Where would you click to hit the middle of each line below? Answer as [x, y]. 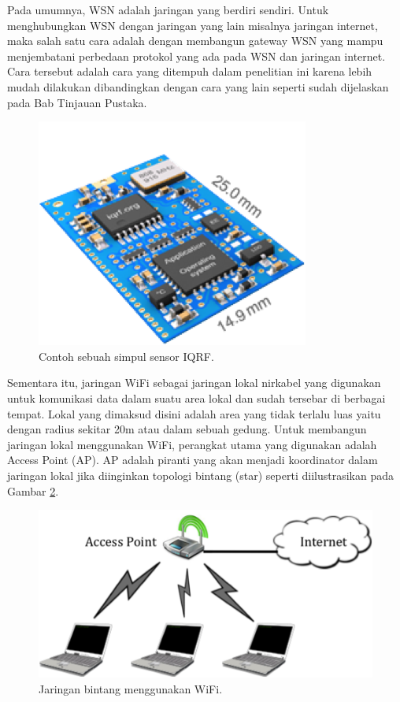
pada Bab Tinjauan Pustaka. [77, 102]
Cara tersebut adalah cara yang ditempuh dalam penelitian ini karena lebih [190, 71]
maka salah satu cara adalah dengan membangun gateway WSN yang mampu [195, 41]
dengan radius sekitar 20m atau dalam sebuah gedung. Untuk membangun [187, 429]
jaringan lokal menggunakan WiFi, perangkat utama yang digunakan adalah [192, 444]
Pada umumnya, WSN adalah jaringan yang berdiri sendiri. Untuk [168, 9]
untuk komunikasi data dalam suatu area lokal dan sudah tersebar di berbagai [196, 397]
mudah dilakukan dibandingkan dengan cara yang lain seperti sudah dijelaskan [198, 86]
